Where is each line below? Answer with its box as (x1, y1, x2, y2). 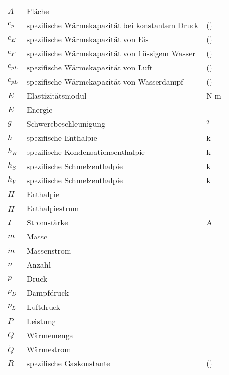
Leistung (26, 315, 56, 326)
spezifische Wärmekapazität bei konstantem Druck (26, 19, 199, 31)
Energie (26, 104, 53, 115)
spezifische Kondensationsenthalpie (26, 146, 145, 157)
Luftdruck (26, 301, 60, 312)
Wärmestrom (26, 343, 71, 355)
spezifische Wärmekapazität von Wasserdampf (26, 76, 183, 87)
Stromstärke (26, 217, 68, 228)
